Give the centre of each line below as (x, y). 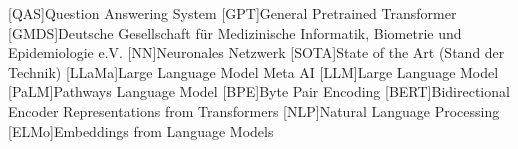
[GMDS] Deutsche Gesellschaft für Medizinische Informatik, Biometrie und (235, 32)
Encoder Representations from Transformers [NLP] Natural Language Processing (254, 110)
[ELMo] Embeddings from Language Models (141, 130)
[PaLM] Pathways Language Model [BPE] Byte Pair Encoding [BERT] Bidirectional (259, 91)
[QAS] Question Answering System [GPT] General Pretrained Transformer (232, 13)
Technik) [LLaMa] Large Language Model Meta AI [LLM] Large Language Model (253, 71)
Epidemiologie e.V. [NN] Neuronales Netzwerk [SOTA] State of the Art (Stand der (256, 52)
